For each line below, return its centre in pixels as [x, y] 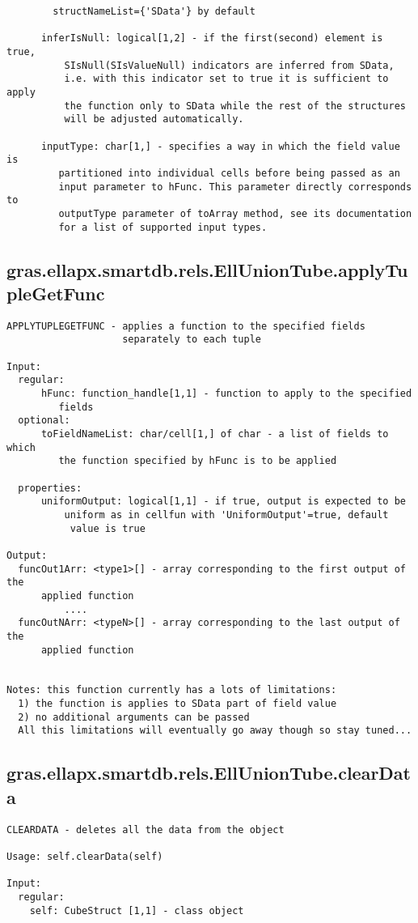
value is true [108, 528]
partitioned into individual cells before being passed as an [229, 173]
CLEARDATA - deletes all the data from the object [146, 829]
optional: [44, 421]
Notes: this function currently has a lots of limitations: [172, 690]
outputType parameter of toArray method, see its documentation [235, 213]
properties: [50, 488]
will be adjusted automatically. [154, 119]
